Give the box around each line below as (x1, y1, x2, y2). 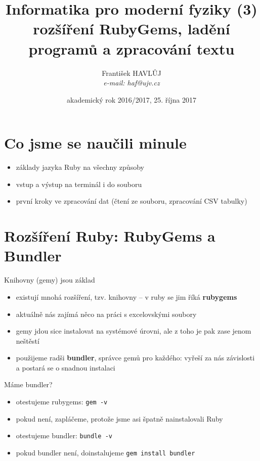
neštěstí (16, 335, 39, 346)
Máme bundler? (4, 379, 53, 390)
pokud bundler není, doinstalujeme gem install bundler (16, 447, 195, 457)
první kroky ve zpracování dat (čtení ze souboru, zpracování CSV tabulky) (16, 196, 247, 206)
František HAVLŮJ (102, 67, 161, 78)
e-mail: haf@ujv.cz (103, 77, 160, 88)
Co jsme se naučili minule (4, 132, 187, 153)
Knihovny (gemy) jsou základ (4, 274, 95, 285)
